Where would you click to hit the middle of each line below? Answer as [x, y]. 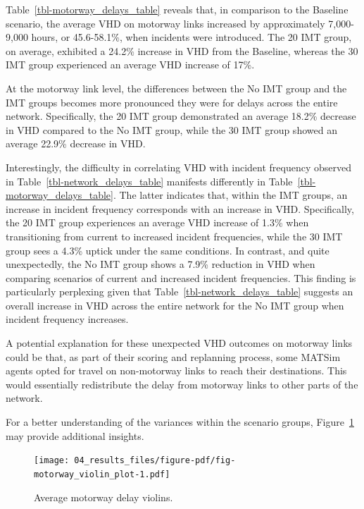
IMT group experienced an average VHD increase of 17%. [130, 65]
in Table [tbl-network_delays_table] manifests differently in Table [149, 181]
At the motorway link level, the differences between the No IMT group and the [176, 88]
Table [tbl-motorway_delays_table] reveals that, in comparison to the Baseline [177, 9]
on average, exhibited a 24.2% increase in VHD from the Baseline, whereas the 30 [182, 50]
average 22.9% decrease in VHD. [76, 143]
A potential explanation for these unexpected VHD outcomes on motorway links [179, 343]
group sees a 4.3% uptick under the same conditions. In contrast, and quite [168, 250]
